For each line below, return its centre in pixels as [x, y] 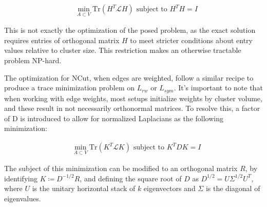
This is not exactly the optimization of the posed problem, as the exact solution [130, 30]
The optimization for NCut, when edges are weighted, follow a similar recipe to [129, 77]
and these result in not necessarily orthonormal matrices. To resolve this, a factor [132, 108]
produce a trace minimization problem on [70, 88]
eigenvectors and [169, 188]
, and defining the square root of [131, 178]
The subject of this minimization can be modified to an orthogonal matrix [121, 168]
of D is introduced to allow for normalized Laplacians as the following [114, 118]
